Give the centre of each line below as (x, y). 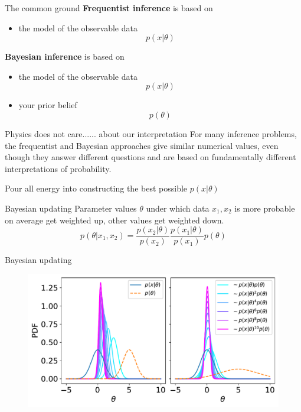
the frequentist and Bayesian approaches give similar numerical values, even (142, 145)
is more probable (265, 208)
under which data (178, 208)
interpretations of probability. (58, 168)
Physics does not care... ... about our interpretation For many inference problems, (151, 133)
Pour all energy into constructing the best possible (96, 188)
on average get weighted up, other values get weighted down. (114, 220)
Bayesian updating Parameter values (71, 208)
